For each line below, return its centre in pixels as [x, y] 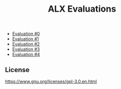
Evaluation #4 [26, 54]
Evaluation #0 [26, 34]
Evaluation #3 [26, 49]
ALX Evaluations [82, 9]
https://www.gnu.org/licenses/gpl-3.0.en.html [51, 81]
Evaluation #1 [25, 39]
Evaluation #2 [26, 44]
